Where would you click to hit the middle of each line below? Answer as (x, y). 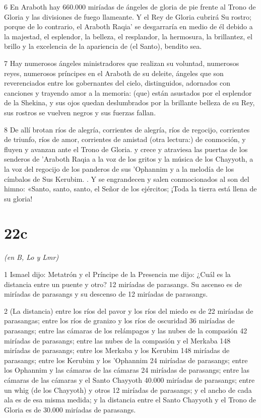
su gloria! (18, 198)
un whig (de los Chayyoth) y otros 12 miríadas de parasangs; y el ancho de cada (128, 390)
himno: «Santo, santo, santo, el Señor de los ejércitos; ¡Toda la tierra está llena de (130, 189)
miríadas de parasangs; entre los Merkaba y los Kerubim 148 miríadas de (117, 350)
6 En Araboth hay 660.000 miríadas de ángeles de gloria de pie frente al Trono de (130, 7)
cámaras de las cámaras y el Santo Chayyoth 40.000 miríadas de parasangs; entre (129, 379)
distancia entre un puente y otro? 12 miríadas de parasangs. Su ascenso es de (123, 284)
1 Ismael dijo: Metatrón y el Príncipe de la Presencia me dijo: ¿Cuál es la (117, 274)
